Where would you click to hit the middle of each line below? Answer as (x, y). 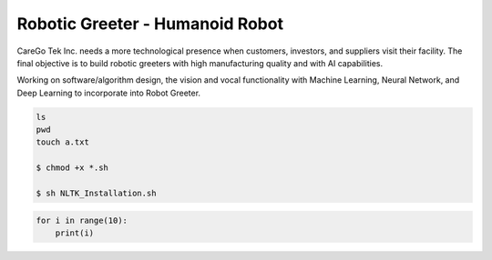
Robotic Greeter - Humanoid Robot (150, 24)
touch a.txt (63, 142)
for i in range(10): (82, 220)
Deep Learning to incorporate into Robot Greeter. (108, 93)
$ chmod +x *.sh (72, 168)
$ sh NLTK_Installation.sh (96, 194)
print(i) (75, 233)
